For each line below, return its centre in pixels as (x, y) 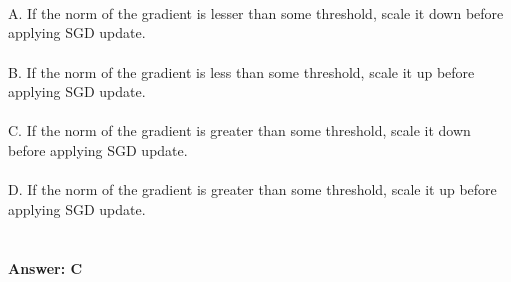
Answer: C (45, 267)
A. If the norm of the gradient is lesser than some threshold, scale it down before (256, 12)
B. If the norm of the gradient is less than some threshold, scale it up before (241, 71)
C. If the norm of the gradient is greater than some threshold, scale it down (239, 130)
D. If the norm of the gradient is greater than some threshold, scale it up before (252, 189)
